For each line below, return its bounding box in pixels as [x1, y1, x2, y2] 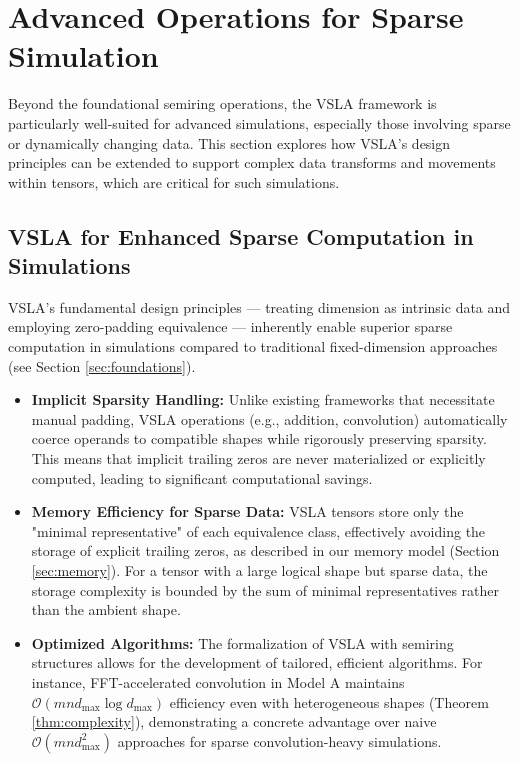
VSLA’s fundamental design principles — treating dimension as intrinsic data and [8, 296, 511, 317]
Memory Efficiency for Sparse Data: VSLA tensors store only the [31, 501, 464, 522]
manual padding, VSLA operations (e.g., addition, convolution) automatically [31, 408, 508, 429]
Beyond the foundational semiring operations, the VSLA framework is [8, 93, 437, 114]
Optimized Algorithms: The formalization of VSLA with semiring [31, 632, 454, 653]
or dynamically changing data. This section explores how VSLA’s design [8, 132, 451, 153]
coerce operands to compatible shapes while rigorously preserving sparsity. [31, 428, 487, 449]
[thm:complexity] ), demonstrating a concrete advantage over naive [31, 711, 437, 732]
